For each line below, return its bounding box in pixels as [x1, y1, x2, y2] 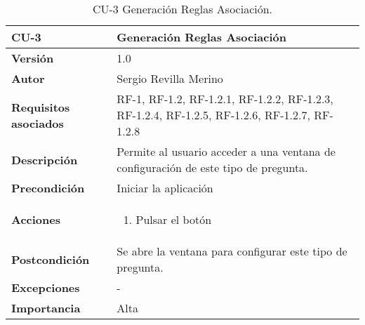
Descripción [11, 151, 78, 168]
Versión [11, 50, 54, 66]
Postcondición [11, 251, 90, 267]
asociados [11, 114, 64, 131]
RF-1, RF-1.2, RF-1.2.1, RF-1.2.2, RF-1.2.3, [117, 91, 333, 107]
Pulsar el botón [135, 211, 212, 227]
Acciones [11, 211, 60, 227]
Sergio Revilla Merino [117, 70, 223, 86]
